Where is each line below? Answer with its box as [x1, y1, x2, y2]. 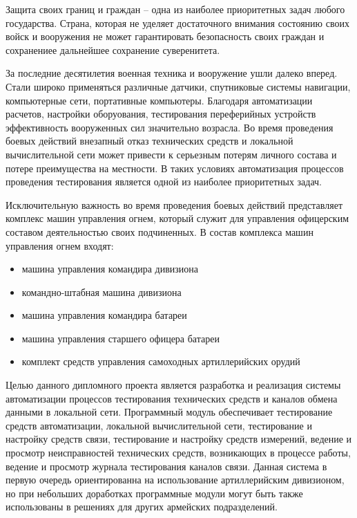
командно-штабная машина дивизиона [21, 284, 182, 299]
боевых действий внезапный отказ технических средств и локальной [6, 133, 293, 148]
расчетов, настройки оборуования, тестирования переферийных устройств [6, 107, 316, 121]
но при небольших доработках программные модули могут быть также [6, 485, 303, 500]
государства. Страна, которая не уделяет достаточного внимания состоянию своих [6, 15, 349, 30]
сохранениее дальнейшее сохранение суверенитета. [6, 42, 220, 57]
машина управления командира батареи [21, 308, 187, 322]
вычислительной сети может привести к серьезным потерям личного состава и [6, 147, 337, 161]
